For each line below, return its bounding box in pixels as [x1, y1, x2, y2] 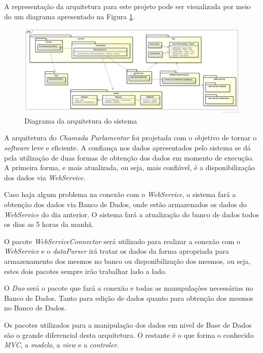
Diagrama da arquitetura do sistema [24, 115, 137, 126]
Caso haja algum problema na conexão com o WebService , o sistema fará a [4, 189, 236, 200]
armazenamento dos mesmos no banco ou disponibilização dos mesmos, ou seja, [4, 256, 251, 266]
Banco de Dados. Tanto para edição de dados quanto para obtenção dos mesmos [4, 292, 253, 303]
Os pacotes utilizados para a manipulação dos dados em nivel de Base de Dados [4, 319, 252, 330]
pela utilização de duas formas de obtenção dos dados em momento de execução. [4, 152, 254, 163]
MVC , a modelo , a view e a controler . [4, 339, 119, 350]
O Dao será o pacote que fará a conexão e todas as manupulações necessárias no [4, 283, 253, 293]
